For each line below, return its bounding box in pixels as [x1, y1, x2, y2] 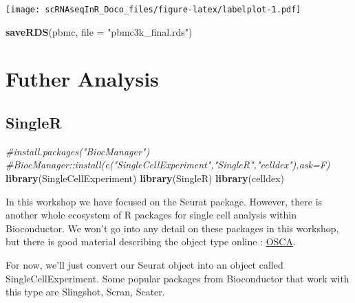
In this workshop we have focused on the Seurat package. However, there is [6, 194, 323, 208]
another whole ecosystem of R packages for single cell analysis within [6, 207, 297, 222]
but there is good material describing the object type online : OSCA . [6, 234, 296, 249]
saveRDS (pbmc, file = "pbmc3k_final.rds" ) [6, 24, 193, 38]
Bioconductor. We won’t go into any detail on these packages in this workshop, [6, 221, 339, 235]
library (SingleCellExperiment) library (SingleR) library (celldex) [6, 171, 285, 186]
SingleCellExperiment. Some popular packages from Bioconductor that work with [6, 271, 349, 285]
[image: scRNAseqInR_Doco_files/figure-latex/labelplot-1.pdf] [6, 5, 301, 14]
